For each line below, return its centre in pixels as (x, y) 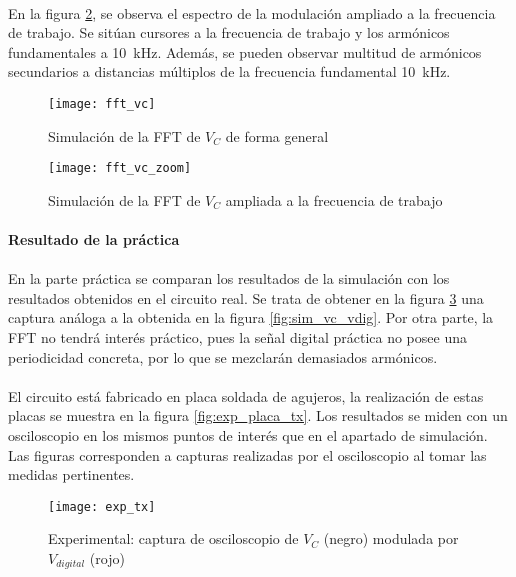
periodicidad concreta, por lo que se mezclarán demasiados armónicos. (223, 356)
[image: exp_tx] (102, 506)
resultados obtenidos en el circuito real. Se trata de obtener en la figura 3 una (246, 297)
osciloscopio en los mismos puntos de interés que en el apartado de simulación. (248, 435)
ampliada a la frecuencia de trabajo (334, 199)
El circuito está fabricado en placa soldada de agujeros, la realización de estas (246, 395)
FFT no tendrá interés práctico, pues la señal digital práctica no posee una (237, 337)
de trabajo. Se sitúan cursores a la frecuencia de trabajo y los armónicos (229, 32)
